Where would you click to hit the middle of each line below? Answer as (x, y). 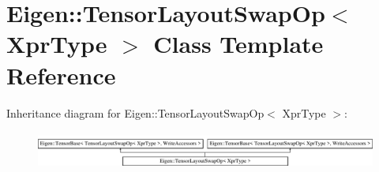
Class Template (238, 44)
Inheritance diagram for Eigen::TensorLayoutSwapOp (135, 112)
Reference (61, 75)
